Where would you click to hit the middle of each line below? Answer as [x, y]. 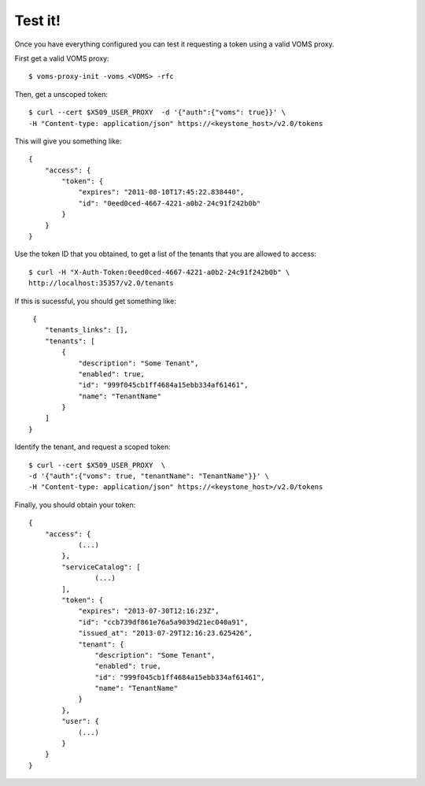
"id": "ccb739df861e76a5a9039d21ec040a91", [163, 622]
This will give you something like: [68, 141]
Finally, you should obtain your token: [75, 505]
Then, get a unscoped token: [61, 94]
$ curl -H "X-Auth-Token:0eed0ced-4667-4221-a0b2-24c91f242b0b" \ [159, 272]
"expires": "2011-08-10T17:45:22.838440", [161, 192]
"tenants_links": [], [87, 330]
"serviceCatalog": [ [101, 567]
